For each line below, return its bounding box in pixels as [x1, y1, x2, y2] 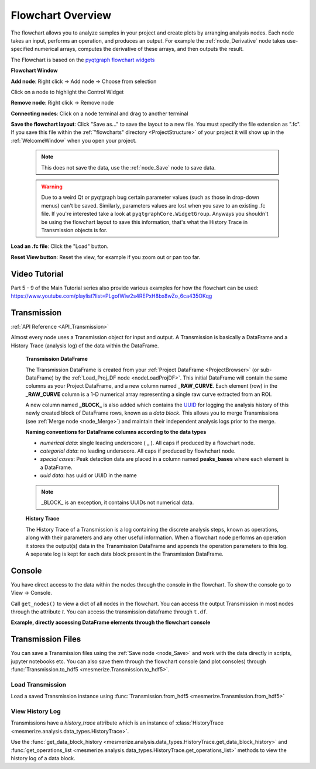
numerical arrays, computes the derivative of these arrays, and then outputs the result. [34, 46, 244, 53]
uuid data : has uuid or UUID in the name [40, 472, 137, 479]
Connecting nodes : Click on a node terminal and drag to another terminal [11, 110, 188, 117]
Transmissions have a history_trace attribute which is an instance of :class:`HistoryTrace [11, 719, 224, 726]
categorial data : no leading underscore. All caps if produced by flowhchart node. [40, 447, 236, 454]
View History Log [11, 708, 61, 715]
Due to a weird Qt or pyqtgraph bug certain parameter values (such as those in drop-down [41, 194, 260, 201]
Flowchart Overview [11, 9, 112, 22]
